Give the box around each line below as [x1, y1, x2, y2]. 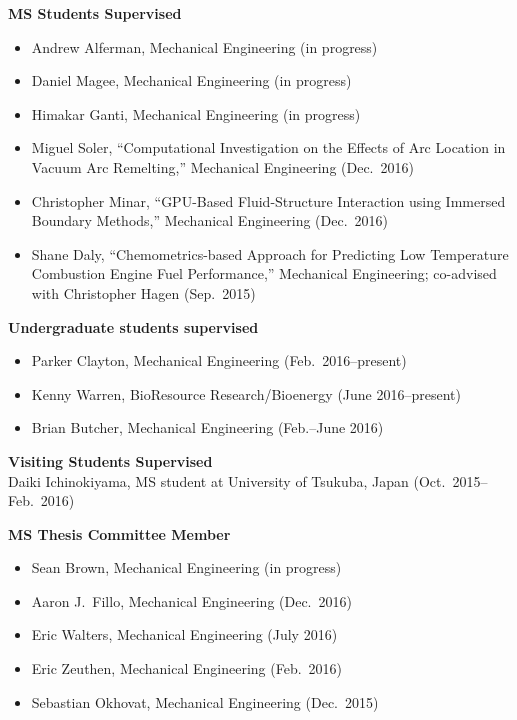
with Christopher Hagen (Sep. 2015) [31, 282, 256, 303]
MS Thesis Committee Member [8, 523, 231, 544]
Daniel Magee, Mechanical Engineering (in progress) [31, 70, 352, 91]
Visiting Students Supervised [8, 450, 213, 471]
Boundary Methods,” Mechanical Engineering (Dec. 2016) [31, 210, 389, 231]
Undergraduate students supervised [8, 316, 259, 337]
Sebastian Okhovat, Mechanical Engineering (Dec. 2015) [31, 691, 379, 712]
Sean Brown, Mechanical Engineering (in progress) [31, 557, 342, 578]
